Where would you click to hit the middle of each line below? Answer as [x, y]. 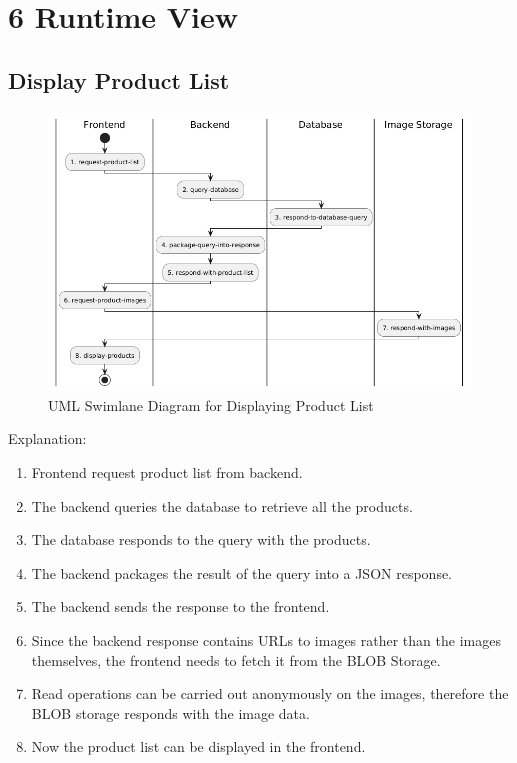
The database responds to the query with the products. [201, 539]
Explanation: [47, 438]
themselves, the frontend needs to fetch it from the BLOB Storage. [236, 659]
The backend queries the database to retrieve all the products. [222, 505]
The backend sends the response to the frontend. [180, 606]
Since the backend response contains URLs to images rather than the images [266, 640]
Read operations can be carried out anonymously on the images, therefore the [270, 693]
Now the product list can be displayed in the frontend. [198, 746]
